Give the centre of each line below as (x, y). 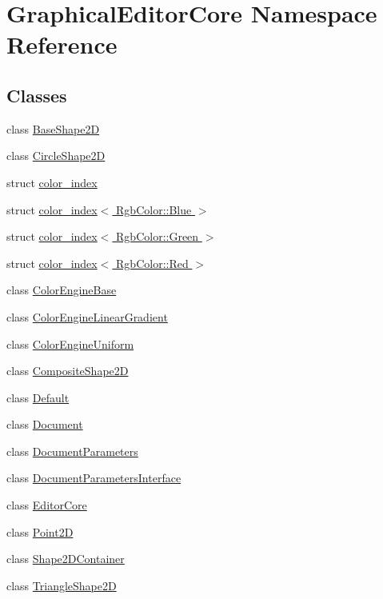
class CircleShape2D (56, 156)
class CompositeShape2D (68, 371)
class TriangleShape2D (62, 585)
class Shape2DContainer (66, 559)
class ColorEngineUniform (70, 343)
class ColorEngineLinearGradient (87, 316)
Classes (37, 95)
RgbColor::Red (152, 263)
